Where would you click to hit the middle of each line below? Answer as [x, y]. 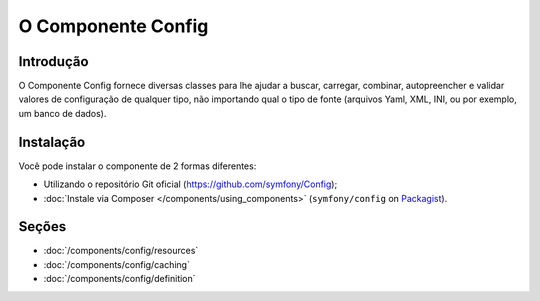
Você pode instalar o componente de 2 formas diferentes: [137, 166]
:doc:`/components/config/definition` [119, 279]
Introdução [53, 61]
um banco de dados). [62, 113]
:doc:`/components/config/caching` [116, 264]
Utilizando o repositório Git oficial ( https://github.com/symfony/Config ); [190, 184]
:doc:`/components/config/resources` [121, 251]
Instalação [52, 141]
